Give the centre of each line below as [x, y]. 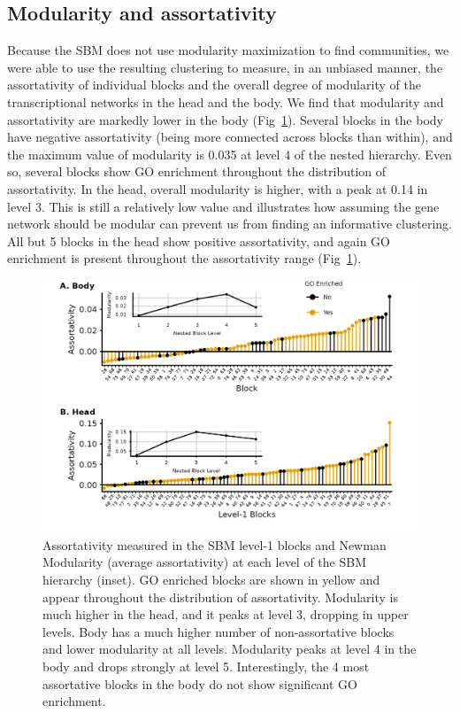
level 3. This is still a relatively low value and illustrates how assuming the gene [223, 206]
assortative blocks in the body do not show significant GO [200, 683]
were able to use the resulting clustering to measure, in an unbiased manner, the [225, 67]
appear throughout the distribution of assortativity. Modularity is [220, 597]
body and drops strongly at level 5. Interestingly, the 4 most [206, 666]
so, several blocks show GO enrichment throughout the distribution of [197, 171]
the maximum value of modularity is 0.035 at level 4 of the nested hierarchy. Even [230, 154]
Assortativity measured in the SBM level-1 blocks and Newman [215, 544]
